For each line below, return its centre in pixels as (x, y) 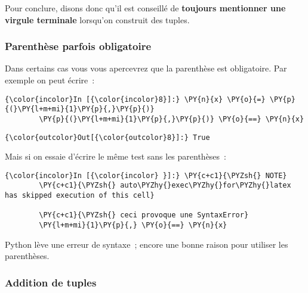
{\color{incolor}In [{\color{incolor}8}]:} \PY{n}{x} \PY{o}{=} (135, 99)
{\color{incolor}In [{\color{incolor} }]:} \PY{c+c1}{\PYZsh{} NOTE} (146, 175)
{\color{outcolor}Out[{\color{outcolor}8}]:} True (107, 137)
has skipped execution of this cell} (80, 196)
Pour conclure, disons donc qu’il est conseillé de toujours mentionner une (145, 8)
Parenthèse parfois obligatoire (78, 46)
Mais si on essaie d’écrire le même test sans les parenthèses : (115, 156)
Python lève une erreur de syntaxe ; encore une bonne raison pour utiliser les (147, 244)
